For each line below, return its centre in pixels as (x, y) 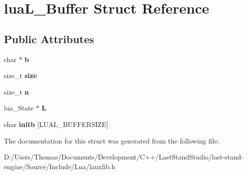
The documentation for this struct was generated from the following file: (112, 140)
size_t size (20, 75)
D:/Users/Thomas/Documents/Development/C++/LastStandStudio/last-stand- (124, 157)
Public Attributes (49, 39)
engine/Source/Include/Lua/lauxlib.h (60, 166)
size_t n (17, 91)
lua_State (19, 108)
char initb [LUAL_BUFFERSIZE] (56, 124)
